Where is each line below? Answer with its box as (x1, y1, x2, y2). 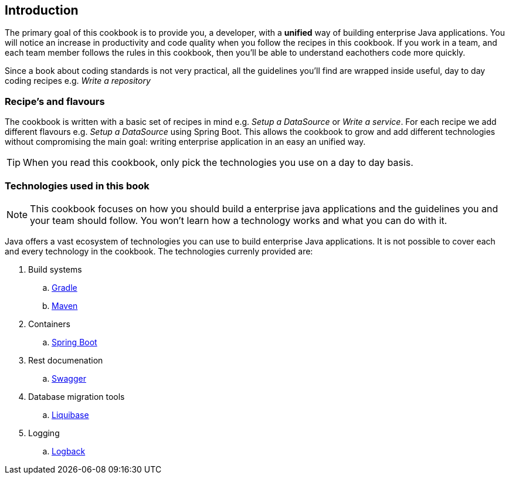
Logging (28, 427, 60, 438)
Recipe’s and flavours (5, 95, 105, 107)
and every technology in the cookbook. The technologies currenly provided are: (5, 246, 313, 256)
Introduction (5, 3, 79, 18)
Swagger (52, 373, 86, 383)
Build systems (28, 264, 82, 274)
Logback (52, 446, 86, 456)
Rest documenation (28, 355, 103, 365)
